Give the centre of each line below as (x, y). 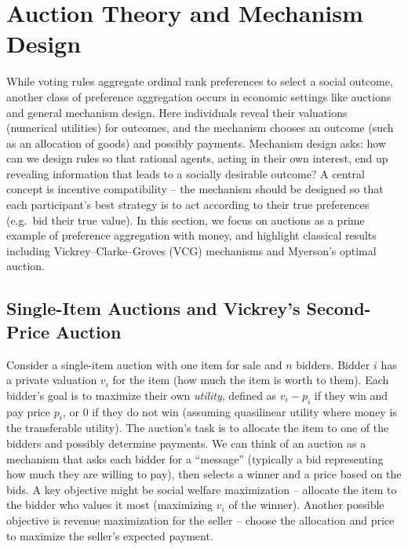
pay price (29, 411)
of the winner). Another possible (306, 505)
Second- (339, 308)
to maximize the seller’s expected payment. (110, 535)
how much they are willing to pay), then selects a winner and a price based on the (204, 474)
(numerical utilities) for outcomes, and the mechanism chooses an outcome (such (200, 128)
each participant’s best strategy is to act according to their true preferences (188, 205)
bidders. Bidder (333, 364)
